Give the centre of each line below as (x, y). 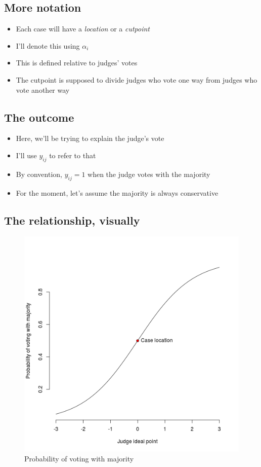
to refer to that (73, 155)
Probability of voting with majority (79, 458)
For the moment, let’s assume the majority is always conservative (117, 192)
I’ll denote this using (48, 45)
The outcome (39, 117)
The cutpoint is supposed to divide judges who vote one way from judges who (137, 79)
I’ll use (26, 155)
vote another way (43, 89)
